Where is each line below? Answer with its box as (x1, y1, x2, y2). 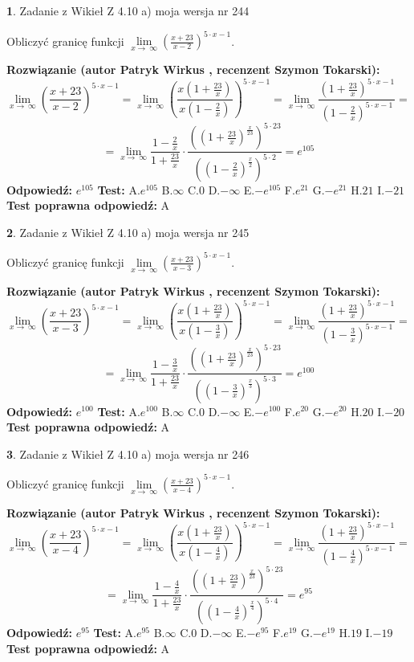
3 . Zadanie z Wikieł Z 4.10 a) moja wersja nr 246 (6, 445, 250, 462)
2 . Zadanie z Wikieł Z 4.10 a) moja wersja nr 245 (6, 223, 250, 240)
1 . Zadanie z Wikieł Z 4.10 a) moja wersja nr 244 (6, 2, 250, 18)
